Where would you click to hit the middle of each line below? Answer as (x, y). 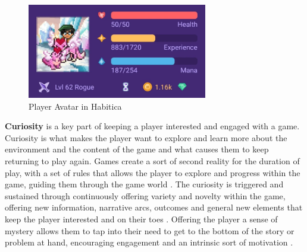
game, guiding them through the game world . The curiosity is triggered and (144, 184)
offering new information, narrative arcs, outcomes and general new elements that (154, 207)
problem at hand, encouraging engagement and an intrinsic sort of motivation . (149, 242)
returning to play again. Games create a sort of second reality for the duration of (152, 161)
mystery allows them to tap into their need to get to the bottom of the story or (150, 230)
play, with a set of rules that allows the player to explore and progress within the (153, 172)
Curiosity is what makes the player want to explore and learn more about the (146, 137)
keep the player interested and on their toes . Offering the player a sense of (141, 218)
